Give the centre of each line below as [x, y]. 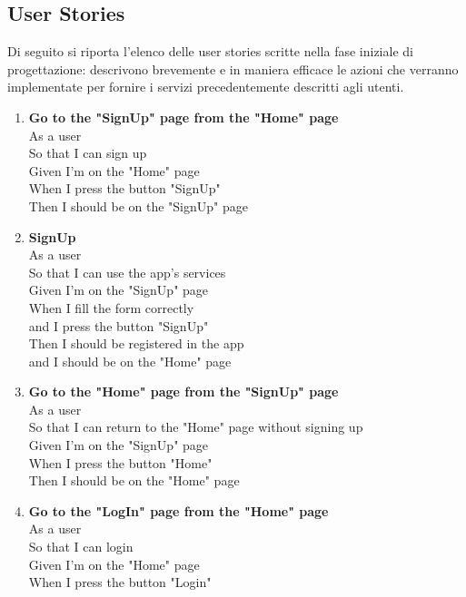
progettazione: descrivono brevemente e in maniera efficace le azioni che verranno [233, 69]
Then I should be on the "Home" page [134, 480]
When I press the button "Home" [120, 462]
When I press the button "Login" [120, 582]
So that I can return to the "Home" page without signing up [196, 427]
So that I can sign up [88, 153]
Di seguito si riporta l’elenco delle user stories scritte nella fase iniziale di [210, 51]
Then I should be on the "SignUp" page [138, 206]
